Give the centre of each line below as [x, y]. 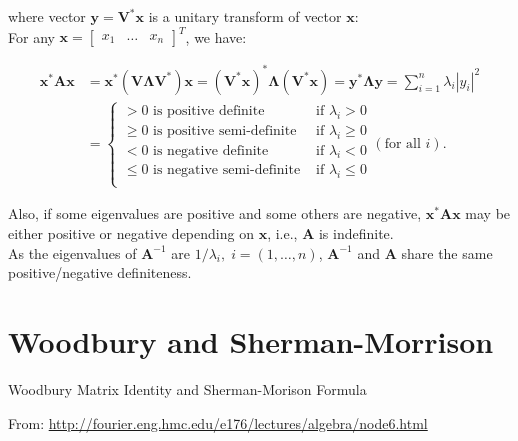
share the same [447, 252]
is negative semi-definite [227, 170]
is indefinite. [356, 233]
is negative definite [211, 150]
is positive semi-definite [225, 130]
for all [402, 144]
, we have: [216, 36]
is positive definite [209, 110]
